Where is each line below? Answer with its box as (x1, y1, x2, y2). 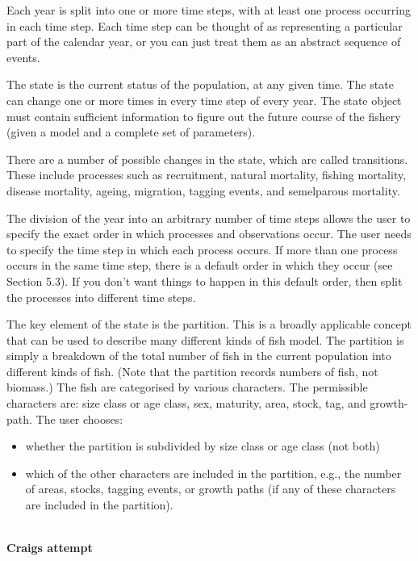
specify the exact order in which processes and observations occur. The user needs (6, 225, 412, 242)
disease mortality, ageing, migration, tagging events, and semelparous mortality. (6, 182, 400, 199)
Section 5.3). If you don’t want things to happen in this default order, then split (6, 272, 403, 289)
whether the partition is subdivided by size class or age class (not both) (25, 437, 380, 454)
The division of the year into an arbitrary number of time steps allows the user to (6, 209, 411, 226)
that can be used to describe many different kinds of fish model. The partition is (6, 331, 404, 348)
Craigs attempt (6, 539, 93, 556)
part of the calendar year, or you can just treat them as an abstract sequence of (6, 33, 401, 50)
